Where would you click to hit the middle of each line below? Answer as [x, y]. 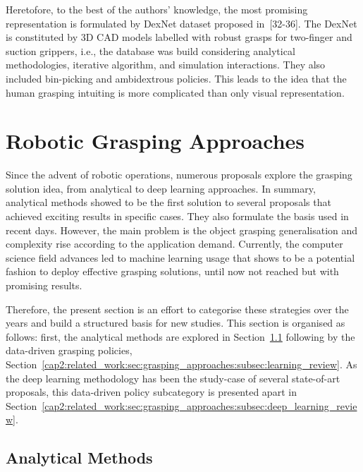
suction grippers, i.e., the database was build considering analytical [150, 50]
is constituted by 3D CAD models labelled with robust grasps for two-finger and [179, 37]
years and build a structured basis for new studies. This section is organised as [176, 323]
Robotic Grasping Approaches [155, 141]
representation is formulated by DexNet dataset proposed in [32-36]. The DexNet [181, 23]
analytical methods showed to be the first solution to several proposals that [168, 202]
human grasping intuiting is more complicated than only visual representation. [175, 92]
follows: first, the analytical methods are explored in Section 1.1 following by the [180, 336]
